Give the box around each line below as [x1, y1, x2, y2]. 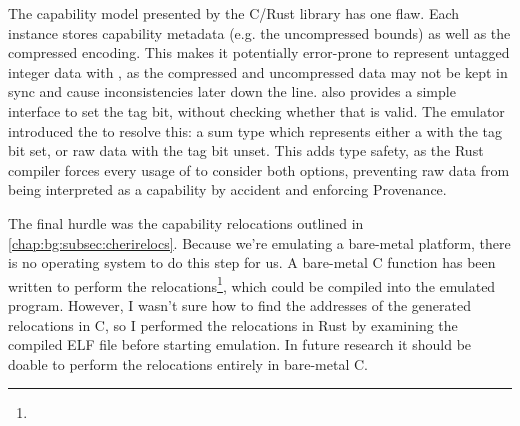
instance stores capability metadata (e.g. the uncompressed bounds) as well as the [8, 22, 511, 43]
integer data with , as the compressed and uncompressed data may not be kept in [8, 61, 508, 82]
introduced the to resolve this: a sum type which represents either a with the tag [8, 120, 503, 141]
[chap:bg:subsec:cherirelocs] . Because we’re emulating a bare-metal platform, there [8, 232, 511, 253]
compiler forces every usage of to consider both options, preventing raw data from [8, 159, 510, 180]
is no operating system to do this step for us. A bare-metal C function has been [8, 252, 496, 273]
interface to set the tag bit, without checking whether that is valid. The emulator [8, 100, 505, 121]
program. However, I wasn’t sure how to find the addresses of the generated [8, 294, 471, 315]
